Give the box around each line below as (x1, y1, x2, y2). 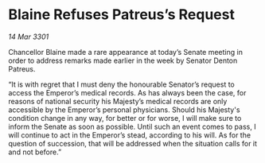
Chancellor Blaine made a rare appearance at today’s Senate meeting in (8, 47, 243, 56)
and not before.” (8, 147, 62, 157)
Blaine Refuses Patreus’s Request (8, 6, 235, 24)
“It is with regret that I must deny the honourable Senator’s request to (8, 80, 235, 89)
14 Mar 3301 (8, 32, 49, 41)
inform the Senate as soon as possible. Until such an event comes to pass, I (8, 122, 256, 131)
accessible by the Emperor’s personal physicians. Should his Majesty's (8, 105, 240, 114)
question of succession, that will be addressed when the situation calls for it (8, 138, 257, 148)
